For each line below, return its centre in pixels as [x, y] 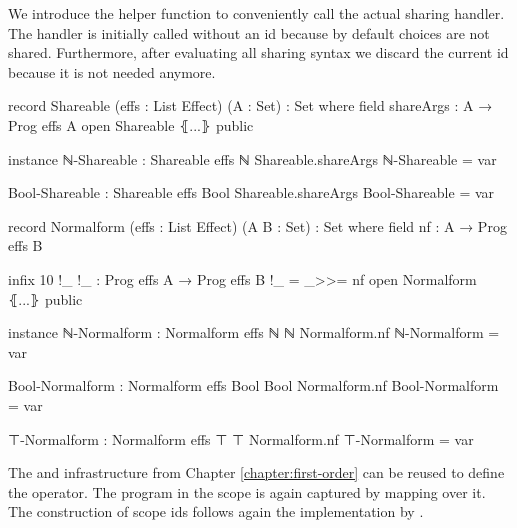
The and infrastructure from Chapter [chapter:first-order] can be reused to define [256, 472]
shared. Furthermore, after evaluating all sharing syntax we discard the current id [258, 52]
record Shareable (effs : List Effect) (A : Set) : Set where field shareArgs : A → [250, 105]
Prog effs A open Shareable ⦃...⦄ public [131, 124]
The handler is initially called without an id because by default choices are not [249, 32]
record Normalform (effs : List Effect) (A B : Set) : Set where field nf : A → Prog [257, 225]
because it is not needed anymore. [112, 71]
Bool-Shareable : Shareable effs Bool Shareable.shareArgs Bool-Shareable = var [251, 192]
